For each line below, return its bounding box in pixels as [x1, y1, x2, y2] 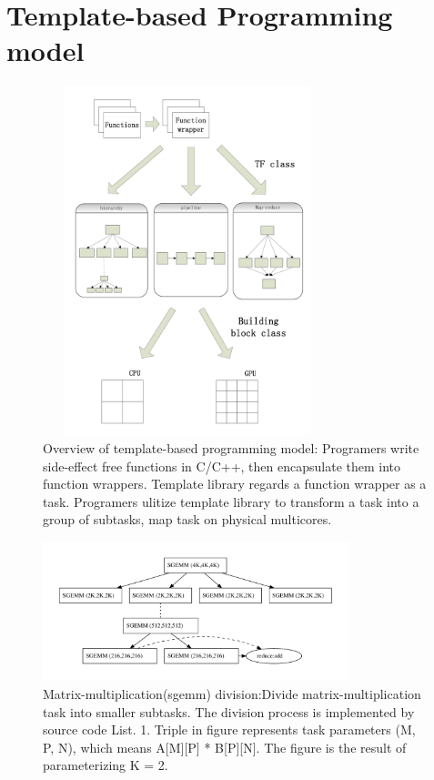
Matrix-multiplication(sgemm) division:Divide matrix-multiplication [43, 684, 421, 704]
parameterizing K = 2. [43, 755, 168, 775]
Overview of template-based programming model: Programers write [43, 438, 419, 457]
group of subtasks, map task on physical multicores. [43, 510, 332, 529]
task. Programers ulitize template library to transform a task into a [43, 491, 419, 511]
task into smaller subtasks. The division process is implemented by [43, 702, 415, 721]
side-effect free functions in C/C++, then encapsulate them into [43, 456, 401, 475]
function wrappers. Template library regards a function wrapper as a [43, 474, 427, 493]
